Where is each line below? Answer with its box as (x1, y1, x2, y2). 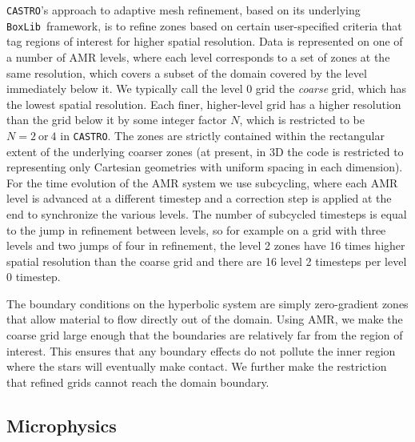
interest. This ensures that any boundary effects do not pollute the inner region (6, 342, 396, 359)
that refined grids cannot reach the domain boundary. (6, 373, 269, 390)
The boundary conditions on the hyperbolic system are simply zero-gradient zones (6, 295, 409, 311)
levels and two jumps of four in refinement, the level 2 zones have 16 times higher (6, 237, 405, 254)
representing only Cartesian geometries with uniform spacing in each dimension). (6, 159, 403, 175)
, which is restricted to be (239, 111, 365, 128)
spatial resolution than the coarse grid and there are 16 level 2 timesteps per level (6, 252, 407, 269)
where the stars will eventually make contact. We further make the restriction (6, 358, 387, 375)
